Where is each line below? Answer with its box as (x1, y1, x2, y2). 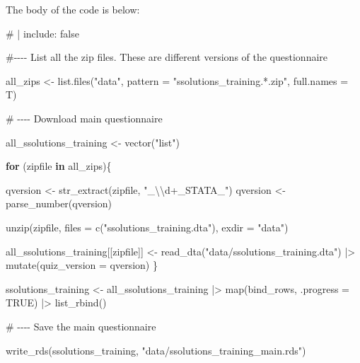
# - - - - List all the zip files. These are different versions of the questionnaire (6, 50, 328, 64)
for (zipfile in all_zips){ (6, 159, 112, 173)
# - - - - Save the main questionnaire (6, 318, 156, 333)
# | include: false (6, 25, 79, 40)
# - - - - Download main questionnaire (6, 110, 163, 125)
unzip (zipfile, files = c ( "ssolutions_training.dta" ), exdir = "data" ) (6, 219, 289, 234)
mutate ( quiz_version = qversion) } (6, 258, 158, 272)
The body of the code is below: (6, 2, 140, 16)
